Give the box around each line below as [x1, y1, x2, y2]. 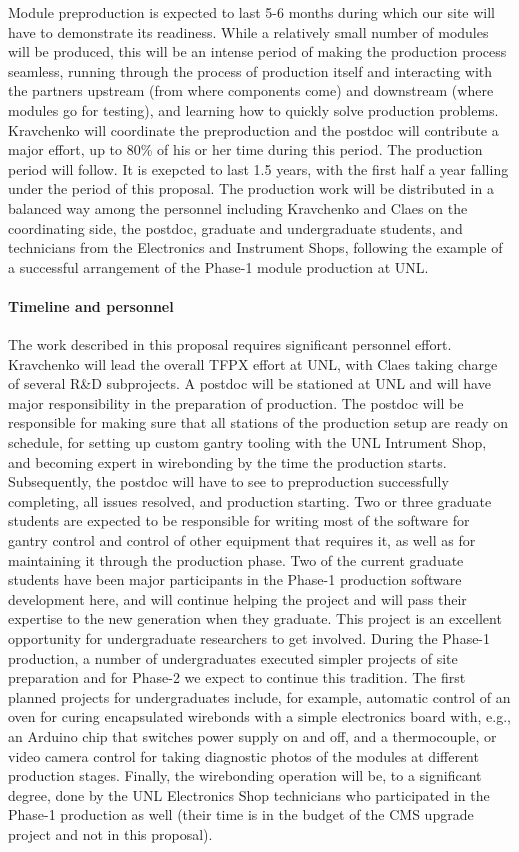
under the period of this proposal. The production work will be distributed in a [8, 178, 494, 199]
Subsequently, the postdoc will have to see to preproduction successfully [8, 471, 449, 492]
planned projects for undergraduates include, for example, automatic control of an [8, 686, 511, 707]
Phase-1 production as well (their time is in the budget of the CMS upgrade [8, 804, 474, 825]
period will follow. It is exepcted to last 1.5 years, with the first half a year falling [8, 158, 509, 179]
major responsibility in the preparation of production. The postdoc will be [8, 392, 464, 413]
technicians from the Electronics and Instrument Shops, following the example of [8, 237, 503, 258]
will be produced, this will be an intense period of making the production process [8, 41, 507, 62]
